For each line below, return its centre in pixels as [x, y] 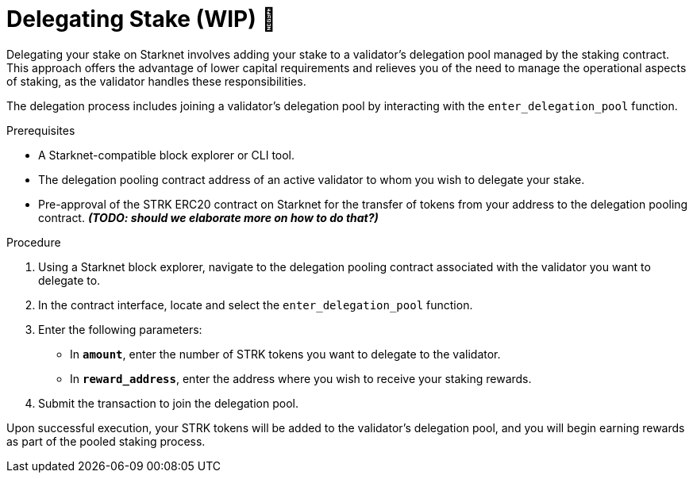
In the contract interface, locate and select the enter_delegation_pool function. [256, 305]
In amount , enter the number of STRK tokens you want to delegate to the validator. [285, 354]
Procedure [34, 242]
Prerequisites [41, 130]
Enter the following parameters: [120, 329]
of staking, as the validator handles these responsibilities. [156, 81]
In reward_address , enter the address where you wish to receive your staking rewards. [301, 378]
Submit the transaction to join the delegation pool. [168, 403]
